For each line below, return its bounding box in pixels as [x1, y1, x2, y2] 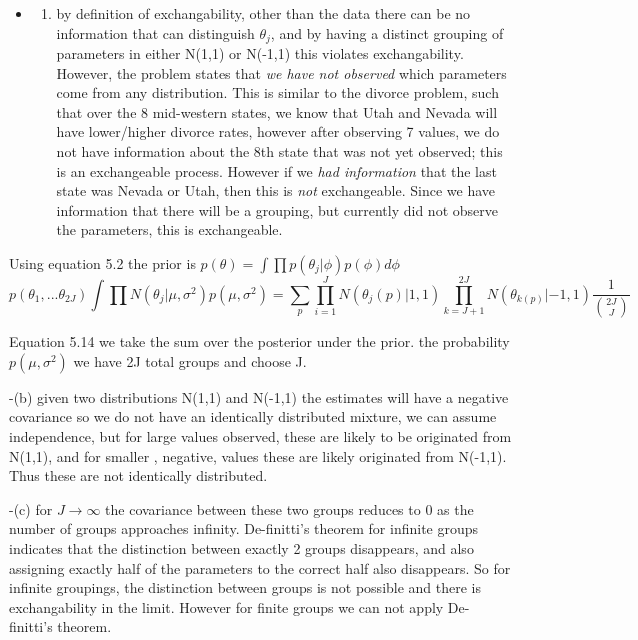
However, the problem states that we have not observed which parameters [56, 62, 507, 83]
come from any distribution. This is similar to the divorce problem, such [56, 82, 499, 103]
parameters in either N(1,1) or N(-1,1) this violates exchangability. [56, 43, 464, 64]
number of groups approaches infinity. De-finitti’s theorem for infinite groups [9, 518, 479, 539]
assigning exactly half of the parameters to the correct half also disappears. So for [9, 557, 511, 578]
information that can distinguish [56, 22, 255, 43]
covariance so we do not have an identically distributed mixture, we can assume [9, 406, 497, 427]
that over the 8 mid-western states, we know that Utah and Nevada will [56, 101, 498, 122]
